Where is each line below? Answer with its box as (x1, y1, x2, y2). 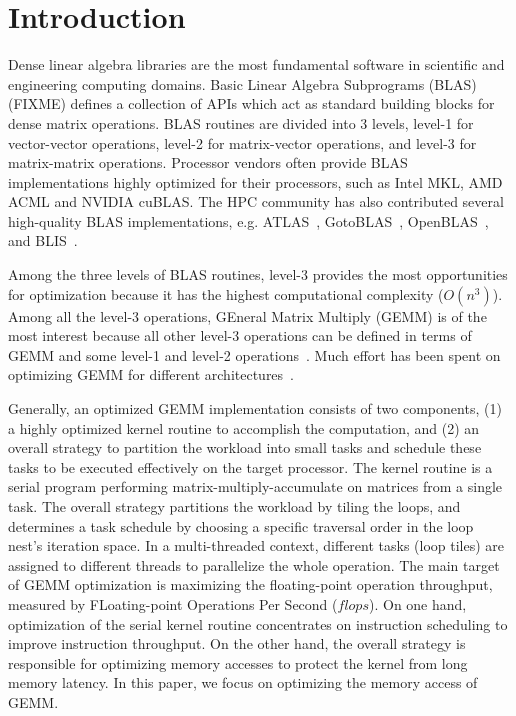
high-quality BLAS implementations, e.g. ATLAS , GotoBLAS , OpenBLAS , (8, 210, 489, 231)
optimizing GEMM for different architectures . (8, 364, 295, 385)
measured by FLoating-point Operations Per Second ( (8, 593, 338, 614)
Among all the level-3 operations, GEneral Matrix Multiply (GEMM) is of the (8, 305, 487, 326)
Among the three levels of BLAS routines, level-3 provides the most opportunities (8, 264, 508, 285)
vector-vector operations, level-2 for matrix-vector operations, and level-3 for (8, 132, 477, 153)
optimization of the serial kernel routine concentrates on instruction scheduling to (8, 613, 508, 634)
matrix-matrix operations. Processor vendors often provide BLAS (8, 152, 408, 173)
